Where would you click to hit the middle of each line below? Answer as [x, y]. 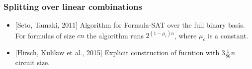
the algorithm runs [115, 35]
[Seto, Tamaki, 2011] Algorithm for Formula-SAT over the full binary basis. [130, 25]
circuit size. [33, 62]
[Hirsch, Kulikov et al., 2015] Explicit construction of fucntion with [117, 52]
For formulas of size [45, 35]
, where [185, 35]
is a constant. [228, 35]
